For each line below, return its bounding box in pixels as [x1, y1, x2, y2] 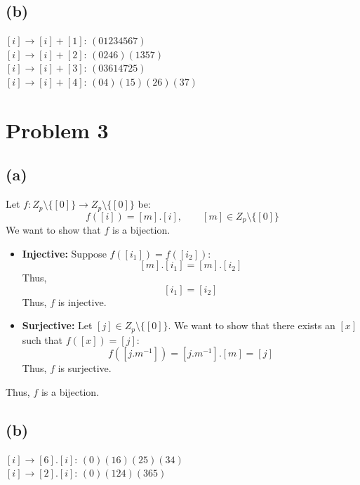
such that [22, 332, 63, 347]
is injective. [58, 294, 107, 309]
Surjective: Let [22, 318, 93, 333]
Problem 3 [6, 115, 109, 144]
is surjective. [58, 361, 112, 376]
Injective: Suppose [22, 246, 107, 260]
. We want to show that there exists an [168, 318, 335, 333]
